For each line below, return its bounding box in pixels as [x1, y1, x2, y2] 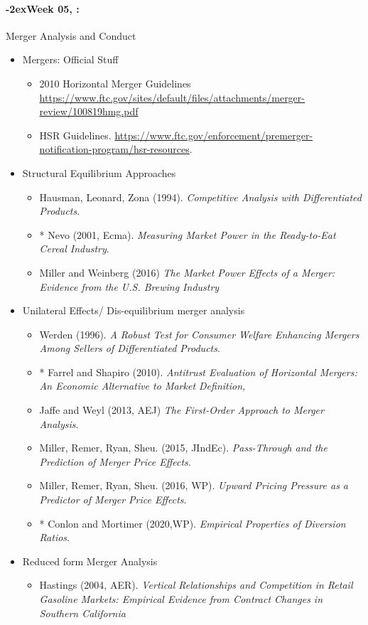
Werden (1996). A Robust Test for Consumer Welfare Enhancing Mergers [39, 326, 359, 341]
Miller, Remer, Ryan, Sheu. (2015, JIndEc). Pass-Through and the [39, 440, 328, 455]
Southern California [39, 605, 126, 620]
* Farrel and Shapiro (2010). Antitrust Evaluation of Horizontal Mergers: [39, 364, 357, 379]
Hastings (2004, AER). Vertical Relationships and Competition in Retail [39, 577, 353, 592]
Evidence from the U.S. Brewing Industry [39, 279, 220, 294]
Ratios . [39, 530, 70, 545]
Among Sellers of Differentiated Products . [39, 341, 220, 356]
